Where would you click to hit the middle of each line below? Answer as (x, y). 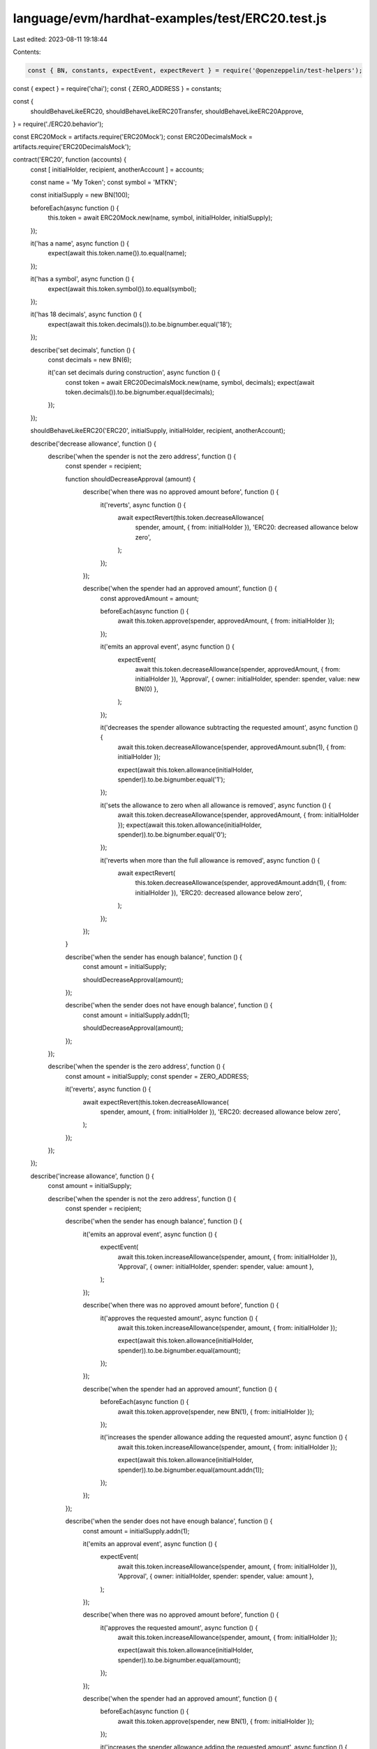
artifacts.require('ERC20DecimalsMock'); (72, 146)
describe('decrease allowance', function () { (93, 444)
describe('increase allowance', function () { (93, 1176)
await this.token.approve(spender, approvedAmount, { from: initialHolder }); (226, 621)
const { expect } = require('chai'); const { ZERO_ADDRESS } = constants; (117, 88)
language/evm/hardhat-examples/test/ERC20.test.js (170, 18)
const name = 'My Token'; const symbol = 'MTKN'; (104, 183)
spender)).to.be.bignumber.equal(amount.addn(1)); (191, 1470)
